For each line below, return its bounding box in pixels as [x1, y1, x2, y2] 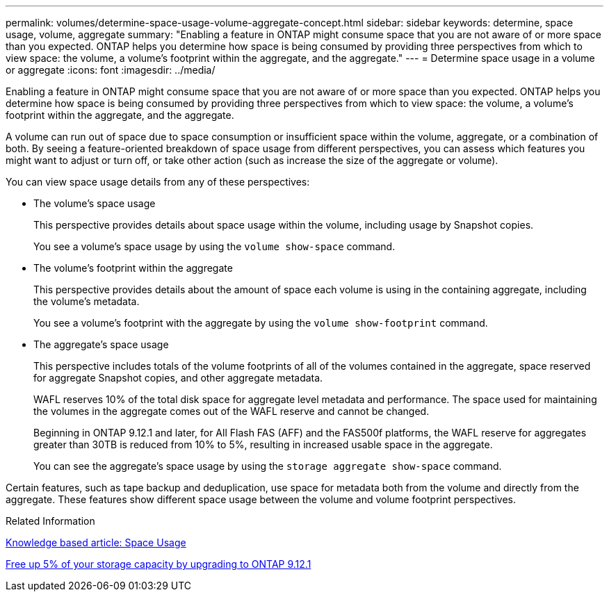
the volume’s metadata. [33, 295, 140, 307]
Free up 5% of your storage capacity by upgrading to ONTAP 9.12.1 [6, 558, 311, 570]
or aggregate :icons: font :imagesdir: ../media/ [6, 64, 216, 76]
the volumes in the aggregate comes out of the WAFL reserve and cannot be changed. [33, 405, 430, 417]
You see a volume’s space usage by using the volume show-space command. [33, 240, 396, 252]
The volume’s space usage [33, 197, 156, 209]
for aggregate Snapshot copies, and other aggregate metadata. [33, 372, 323, 384]
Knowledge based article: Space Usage [6, 537, 186, 548]
